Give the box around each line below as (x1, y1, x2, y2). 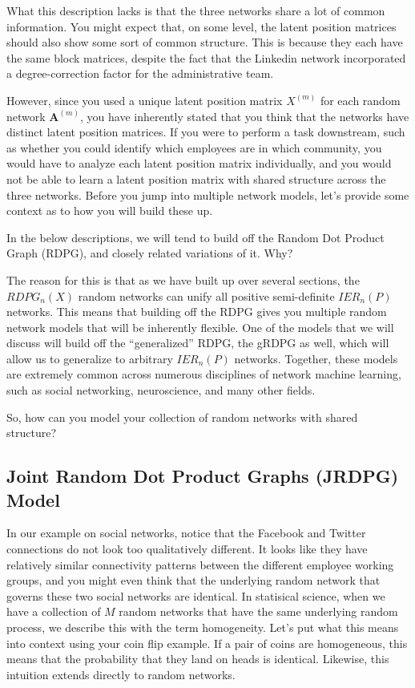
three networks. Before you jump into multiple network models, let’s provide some (6, 186, 409, 203)
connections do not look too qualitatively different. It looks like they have (6, 540, 368, 557)
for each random (320, 91, 401, 108)
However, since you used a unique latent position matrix (6, 91, 283, 108)
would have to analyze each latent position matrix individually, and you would (6, 155, 392, 172)
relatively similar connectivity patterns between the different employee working (6, 556, 394, 573)
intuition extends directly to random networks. (6, 666, 236, 682)
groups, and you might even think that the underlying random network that (6, 572, 381, 589)
